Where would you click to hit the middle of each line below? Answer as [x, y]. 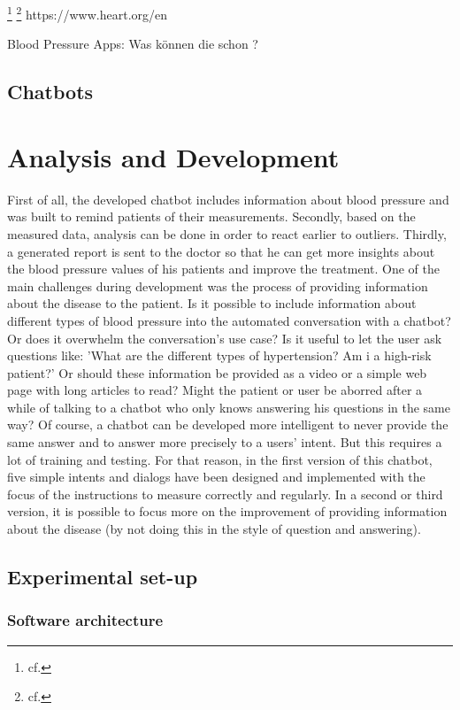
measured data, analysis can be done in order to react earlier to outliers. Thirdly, [227, 233]
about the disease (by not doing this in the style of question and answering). [214, 529]
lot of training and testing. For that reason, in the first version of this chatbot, [220, 459]
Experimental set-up [103, 577]
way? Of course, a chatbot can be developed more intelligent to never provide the [228, 424]
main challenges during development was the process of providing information [218, 286]
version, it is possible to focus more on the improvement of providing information [227, 511]
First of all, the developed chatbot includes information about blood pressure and [228, 199]
